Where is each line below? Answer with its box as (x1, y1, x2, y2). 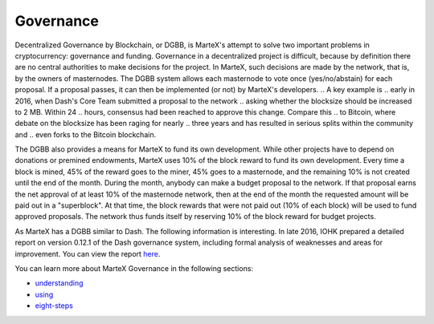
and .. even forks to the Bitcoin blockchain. (14, 129, 157, 140)
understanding (35, 278, 84, 288)
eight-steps (35, 301, 74, 310)
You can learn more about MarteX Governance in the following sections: (14, 263, 253, 273)
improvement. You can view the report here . (14, 249, 161, 258)
